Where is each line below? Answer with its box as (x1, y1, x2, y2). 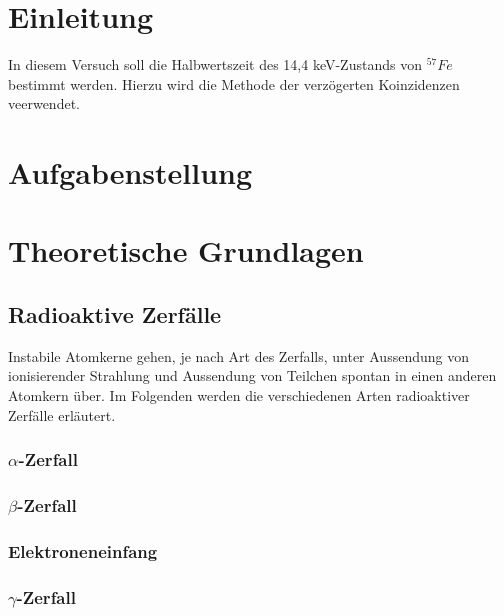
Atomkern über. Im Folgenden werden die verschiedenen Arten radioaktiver (8, 385, 470, 406)
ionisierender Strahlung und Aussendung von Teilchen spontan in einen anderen (8, 365, 497, 386)
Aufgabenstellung (8, 152, 253, 193)
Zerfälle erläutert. (8, 404, 116, 425)
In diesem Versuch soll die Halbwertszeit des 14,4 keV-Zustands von (8, 54, 422, 75)
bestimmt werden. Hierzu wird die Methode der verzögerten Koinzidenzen (8, 73, 460, 94)
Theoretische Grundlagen (8, 230, 364, 271)
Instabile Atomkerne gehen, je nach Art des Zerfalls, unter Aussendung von (8, 345, 469, 366)
